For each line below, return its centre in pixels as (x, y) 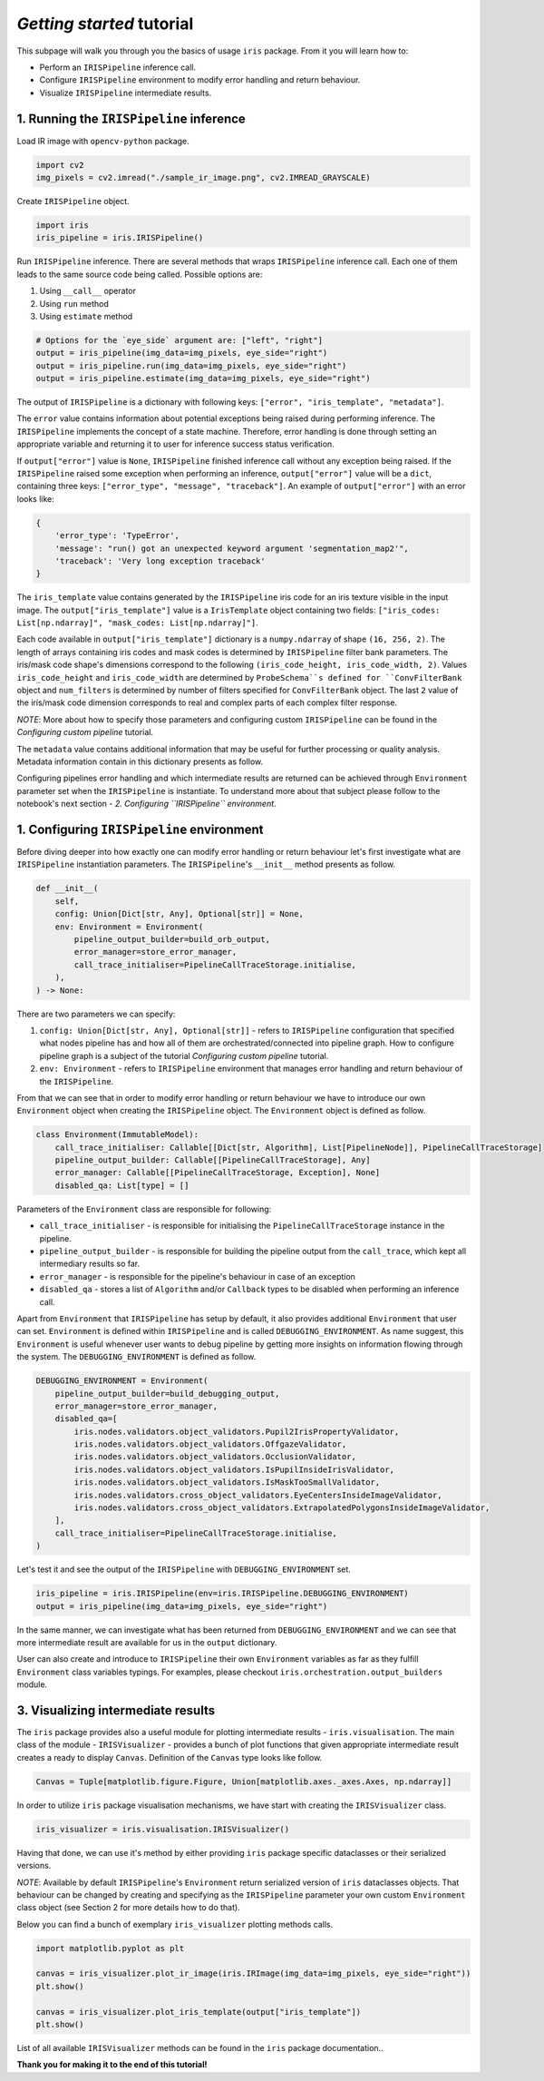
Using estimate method (86, 316)
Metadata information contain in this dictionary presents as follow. (140, 761)
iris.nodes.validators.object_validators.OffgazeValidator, (210, 1444)
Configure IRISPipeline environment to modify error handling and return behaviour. (200, 80)
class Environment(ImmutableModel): (117, 1135)
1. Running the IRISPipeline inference (131, 118)
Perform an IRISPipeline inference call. (118, 67)
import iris (63, 225)
